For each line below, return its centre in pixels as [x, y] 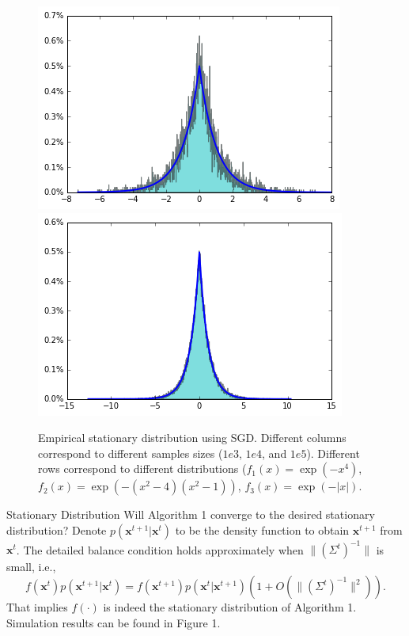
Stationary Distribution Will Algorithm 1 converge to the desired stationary [191, 514]
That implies [37, 607]
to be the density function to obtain [262, 529]
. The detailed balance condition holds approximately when [160, 549]
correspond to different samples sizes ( [131, 453]
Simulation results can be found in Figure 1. [114, 622]
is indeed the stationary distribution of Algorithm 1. [230, 607]
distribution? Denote [57, 529]
